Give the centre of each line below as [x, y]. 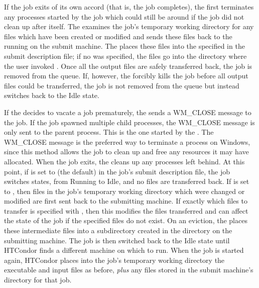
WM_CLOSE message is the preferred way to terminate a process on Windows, [127, 141]
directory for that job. [38, 280]
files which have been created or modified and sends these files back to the [118, 36]
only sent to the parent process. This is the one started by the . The [109, 132]
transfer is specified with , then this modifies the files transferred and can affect [126, 210]
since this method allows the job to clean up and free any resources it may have [126, 152]
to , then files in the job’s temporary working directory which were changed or [124, 191]
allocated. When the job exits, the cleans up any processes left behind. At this [124, 161]
